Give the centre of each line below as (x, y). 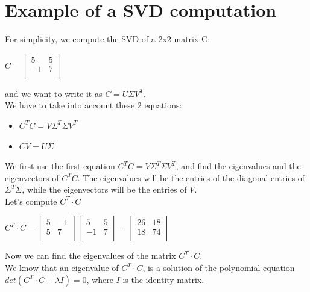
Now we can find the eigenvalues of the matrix (90, 256)
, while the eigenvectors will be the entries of (104, 189)
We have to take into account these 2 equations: (93, 105)
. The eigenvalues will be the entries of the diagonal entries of (191, 177)
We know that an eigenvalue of (62, 268)
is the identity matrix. (163, 279)
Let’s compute (31, 201)
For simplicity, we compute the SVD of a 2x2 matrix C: (108, 39)
